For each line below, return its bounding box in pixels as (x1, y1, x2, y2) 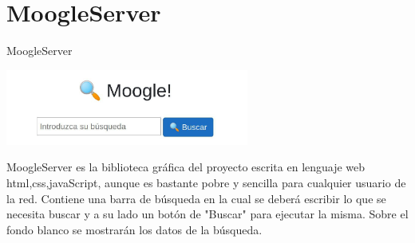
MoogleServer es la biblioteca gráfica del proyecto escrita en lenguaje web (6, 159, 366, 175)
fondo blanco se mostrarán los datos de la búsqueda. (6, 221, 263, 237)
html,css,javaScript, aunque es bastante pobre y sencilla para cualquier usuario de (6, 174, 406, 191)
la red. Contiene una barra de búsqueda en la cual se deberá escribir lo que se (6, 190, 386, 206)
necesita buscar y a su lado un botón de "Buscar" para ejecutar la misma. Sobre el (6, 206, 409, 222)
